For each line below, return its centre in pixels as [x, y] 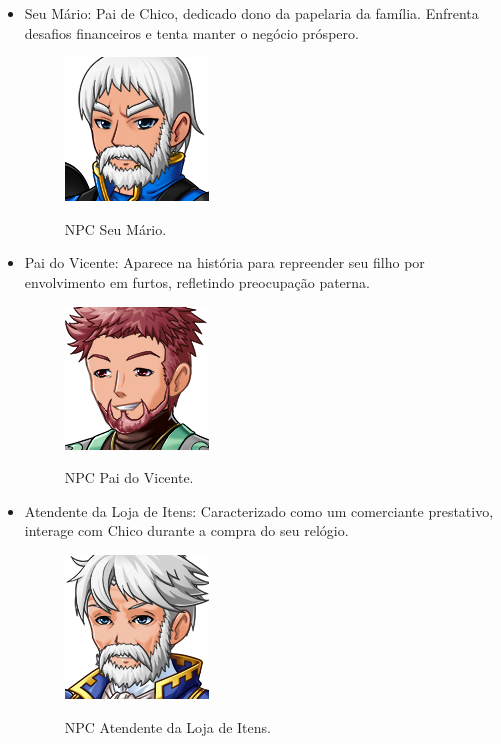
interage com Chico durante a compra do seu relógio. [186, 530]
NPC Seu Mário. [115, 228]
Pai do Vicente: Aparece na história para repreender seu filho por [224, 262]
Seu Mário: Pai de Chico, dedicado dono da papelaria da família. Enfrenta [251, 13]
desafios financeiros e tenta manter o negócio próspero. [191, 32]
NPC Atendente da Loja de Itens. [167, 726]
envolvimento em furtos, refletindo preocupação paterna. [197, 281]
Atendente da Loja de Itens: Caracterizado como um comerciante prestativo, [259, 510]
